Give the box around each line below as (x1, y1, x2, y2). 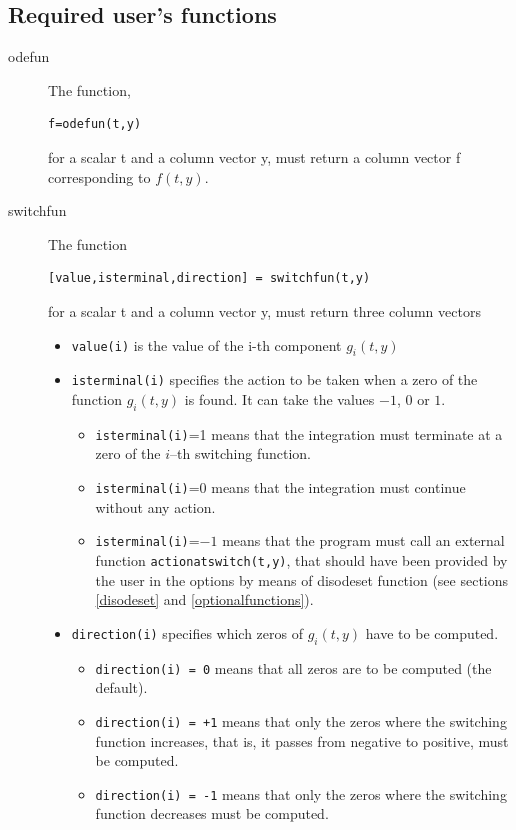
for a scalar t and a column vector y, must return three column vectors (48, 300, 481, 321)
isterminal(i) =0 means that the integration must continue (95, 477, 466, 498)
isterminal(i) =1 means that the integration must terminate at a (95, 423, 503, 444)
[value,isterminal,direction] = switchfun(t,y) (48, 271, 371, 286)
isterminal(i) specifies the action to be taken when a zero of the (71, 369, 478, 390)
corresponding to (48, 166, 151, 187)
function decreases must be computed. (95, 803, 329, 824)
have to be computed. (365, 622, 499, 643)
